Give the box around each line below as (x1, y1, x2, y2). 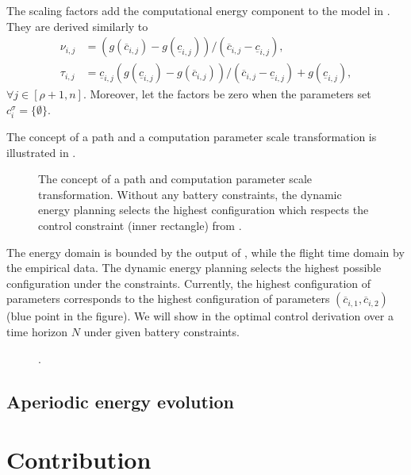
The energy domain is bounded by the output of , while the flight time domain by (6, 243, 405, 260)
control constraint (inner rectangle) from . (38, 216, 242, 233)
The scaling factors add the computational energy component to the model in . (6, 2, 390, 18)
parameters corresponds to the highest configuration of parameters (6, 290, 330, 307)
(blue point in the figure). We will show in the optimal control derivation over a (6, 308, 394, 324)
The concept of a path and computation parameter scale (38, 170, 313, 187)
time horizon (6, 323, 68, 339)
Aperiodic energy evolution (6, 389, 234, 413)
